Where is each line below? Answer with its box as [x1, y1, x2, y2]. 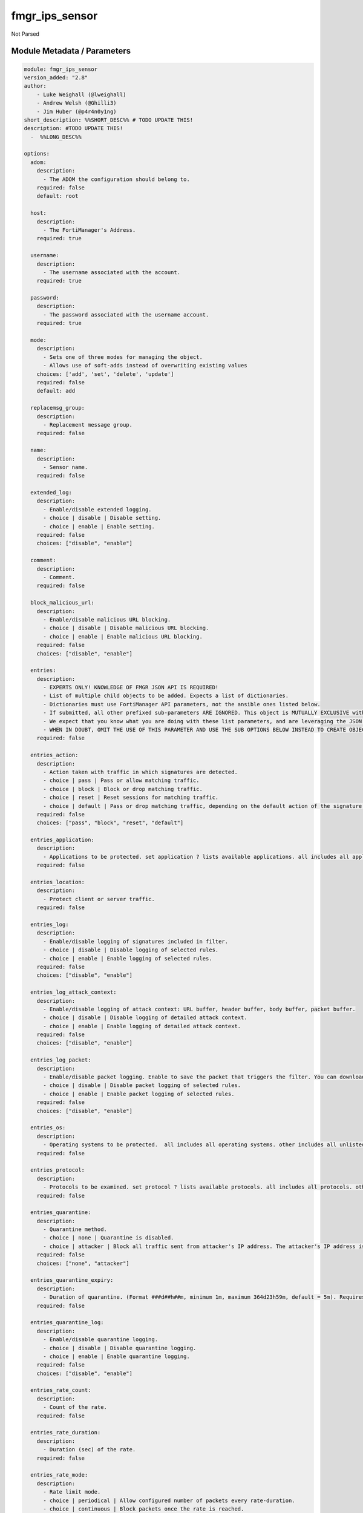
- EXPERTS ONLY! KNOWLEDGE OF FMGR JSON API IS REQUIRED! [43, 684, 219, 691]
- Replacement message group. [43, 421, 133, 428]
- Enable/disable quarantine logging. [43, 1336, 159, 1343]
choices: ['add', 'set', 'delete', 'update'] [36, 370, 174, 378]
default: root [36, 192, 79, 200]
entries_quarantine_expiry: [30, 1277, 114, 1284]
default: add [36, 387, 76, 395]
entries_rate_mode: [30, 1471, 88, 1479]
